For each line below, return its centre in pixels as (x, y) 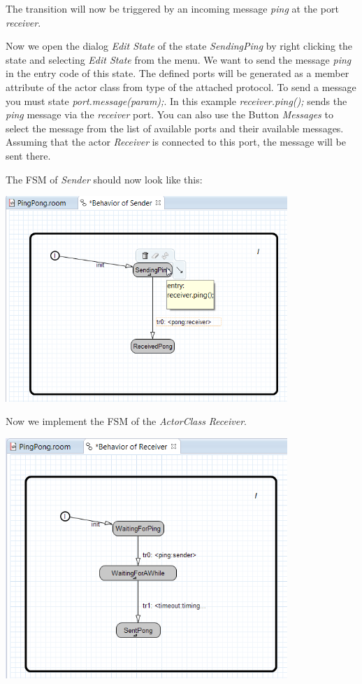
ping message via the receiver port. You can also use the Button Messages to (169, 114)
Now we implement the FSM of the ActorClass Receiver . (126, 421)
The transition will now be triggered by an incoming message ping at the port (172, 8)
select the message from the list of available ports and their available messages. (175, 128)
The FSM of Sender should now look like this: (104, 179)
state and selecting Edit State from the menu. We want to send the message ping (179, 59)
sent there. (28, 155)
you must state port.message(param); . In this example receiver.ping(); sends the (176, 100)
